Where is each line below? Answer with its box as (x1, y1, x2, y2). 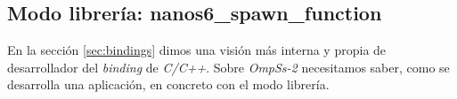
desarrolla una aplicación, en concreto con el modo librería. (7, 75, 330, 94)
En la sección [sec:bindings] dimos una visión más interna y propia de (7, 41, 387, 59)
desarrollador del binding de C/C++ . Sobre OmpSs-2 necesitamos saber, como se (7, 57, 450, 76)
